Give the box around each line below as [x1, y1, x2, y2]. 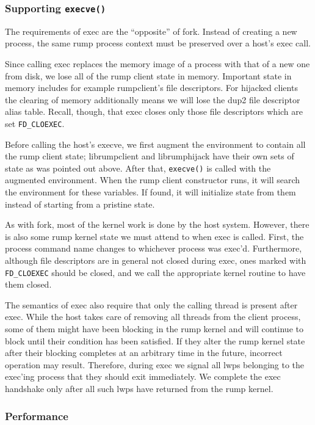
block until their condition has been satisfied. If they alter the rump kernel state [5, 334, 305, 347]
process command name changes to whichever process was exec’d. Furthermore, [5, 242, 302, 255]
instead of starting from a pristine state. [5, 197, 155, 210]
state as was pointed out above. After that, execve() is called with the [5, 161, 271, 174]
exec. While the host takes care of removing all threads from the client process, [5, 310, 301, 323]
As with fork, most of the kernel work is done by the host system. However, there [5, 218, 310, 231]
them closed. [5, 278, 52, 291]
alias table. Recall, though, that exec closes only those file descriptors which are [5, 105, 303, 118]
